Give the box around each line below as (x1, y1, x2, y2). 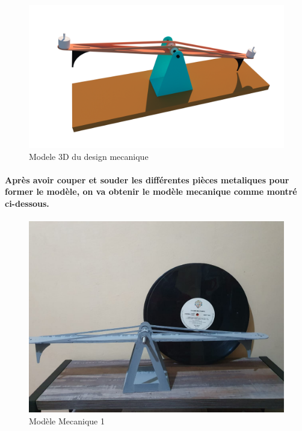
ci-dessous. (5, 197, 49, 210)
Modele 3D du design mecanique (29, 150, 149, 162)
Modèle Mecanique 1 (29, 414, 105, 427)
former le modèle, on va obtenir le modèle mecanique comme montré (5, 185, 297, 198)
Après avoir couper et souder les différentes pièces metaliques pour (5, 173, 289, 186)
